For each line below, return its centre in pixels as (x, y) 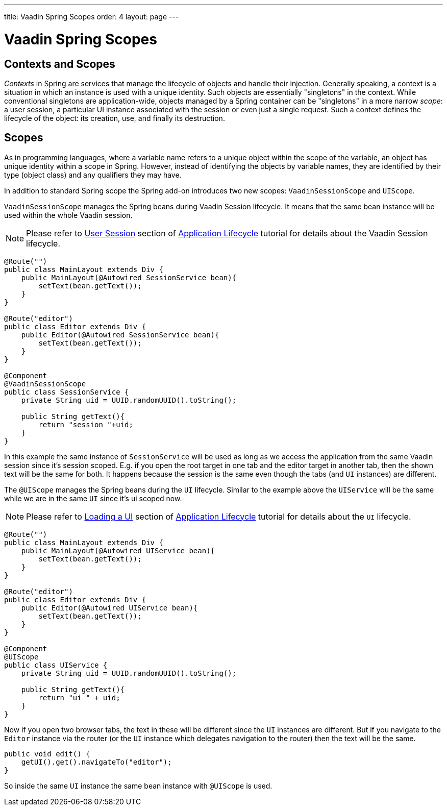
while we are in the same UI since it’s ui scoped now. (93, 498)
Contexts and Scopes (60, 64)
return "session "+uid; (86, 424)
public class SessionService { (67, 392)
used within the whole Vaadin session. (68, 215)
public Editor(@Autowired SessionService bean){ (120, 335)
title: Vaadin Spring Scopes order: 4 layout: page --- (92, 17)
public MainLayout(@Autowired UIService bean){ (118, 550)
